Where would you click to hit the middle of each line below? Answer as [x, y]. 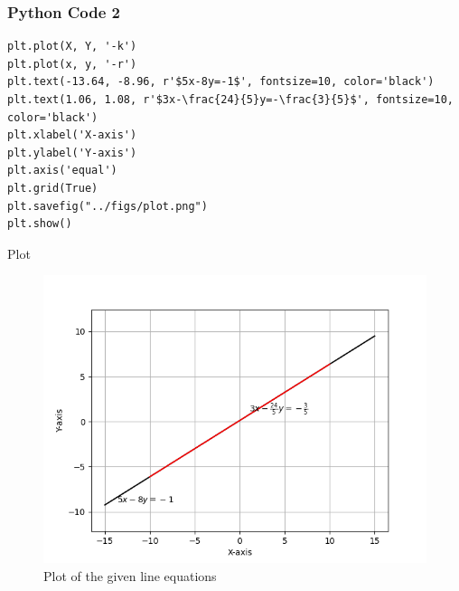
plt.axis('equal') [62, 171]
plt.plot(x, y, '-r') [72, 64]
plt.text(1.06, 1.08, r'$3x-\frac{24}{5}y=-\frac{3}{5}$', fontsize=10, [230, 100]
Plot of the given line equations [130, 575]
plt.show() [40, 224]
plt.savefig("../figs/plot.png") [108, 206]
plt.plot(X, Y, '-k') [72, 47]
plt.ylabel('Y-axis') [72, 153]
